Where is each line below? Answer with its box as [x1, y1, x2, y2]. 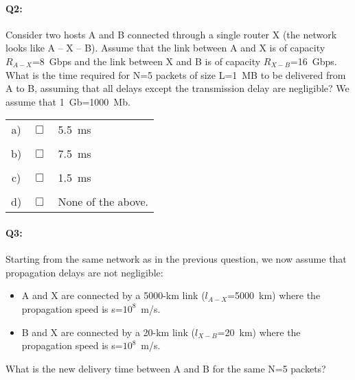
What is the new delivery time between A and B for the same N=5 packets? [5, 361, 326, 375]
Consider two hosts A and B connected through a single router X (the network [5, 27, 337, 41]
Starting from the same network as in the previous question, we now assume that [5, 252, 347, 266]
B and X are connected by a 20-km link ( [21, 324, 196, 339]
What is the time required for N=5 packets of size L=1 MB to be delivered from [5, 67, 346, 82]
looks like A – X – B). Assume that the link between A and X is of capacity [5, 40, 325, 55]
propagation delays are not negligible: [5, 265, 163, 279]
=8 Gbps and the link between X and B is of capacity [32, 54, 261, 68]
